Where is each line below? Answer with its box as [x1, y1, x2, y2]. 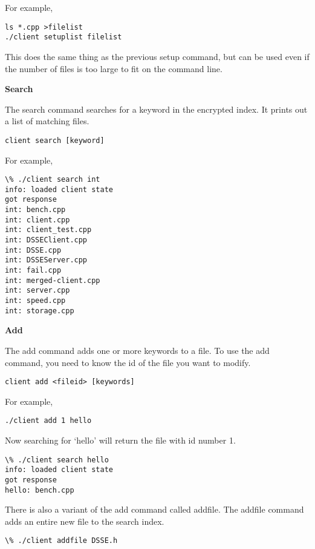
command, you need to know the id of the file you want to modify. [5, 356, 251, 368]
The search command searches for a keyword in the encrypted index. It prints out [5, 102, 308, 115]
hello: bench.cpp [5, 485, 74, 494]
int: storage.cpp [5, 306, 74, 315]
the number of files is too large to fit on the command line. [5, 62, 222, 75]
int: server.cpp [5, 286, 70, 295]
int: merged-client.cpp [5, 276, 100, 285]
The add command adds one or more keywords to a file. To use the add [5, 344, 270, 356]
